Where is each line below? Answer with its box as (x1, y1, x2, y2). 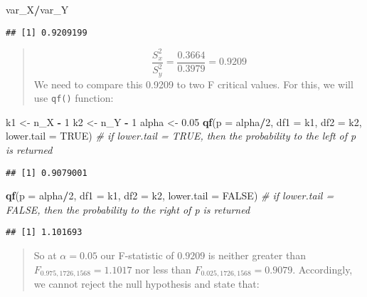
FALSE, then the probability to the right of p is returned (6, 202, 250, 217)
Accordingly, (298, 261, 353, 276)
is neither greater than (208, 248, 306, 263)
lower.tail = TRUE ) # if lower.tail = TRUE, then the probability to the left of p (6, 128, 356, 143)
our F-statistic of (100, 248, 174, 263)
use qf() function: (33, 90, 114, 105)
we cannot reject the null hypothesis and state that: (33, 276, 260, 291)
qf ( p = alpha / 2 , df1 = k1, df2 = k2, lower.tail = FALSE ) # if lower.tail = (6, 188, 334, 203)
